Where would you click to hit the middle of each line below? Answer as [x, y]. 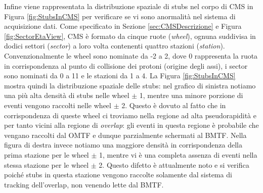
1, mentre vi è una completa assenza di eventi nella [178, 154]
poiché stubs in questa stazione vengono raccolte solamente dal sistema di [118, 175]
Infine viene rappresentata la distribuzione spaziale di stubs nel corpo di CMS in [129, 6]
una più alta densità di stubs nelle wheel [67, 95]
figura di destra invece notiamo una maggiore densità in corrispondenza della [123, 145]
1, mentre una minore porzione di [191, 95]
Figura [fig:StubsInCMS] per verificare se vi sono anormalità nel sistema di [120, 16]
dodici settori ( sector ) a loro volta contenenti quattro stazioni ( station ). [115, 46]
